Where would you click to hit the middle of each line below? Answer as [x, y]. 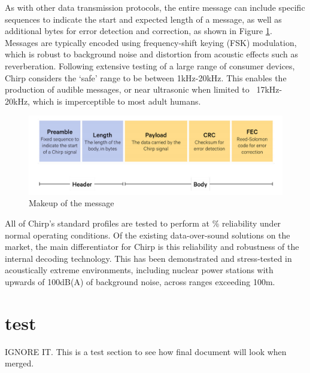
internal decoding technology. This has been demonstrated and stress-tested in [148, 258]
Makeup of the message [72, 203]
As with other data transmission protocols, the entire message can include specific [155, 7]
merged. [19, 363]
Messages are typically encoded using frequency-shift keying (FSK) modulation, [151, 42]
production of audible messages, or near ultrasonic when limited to [127, 89]
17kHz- [269, 89]
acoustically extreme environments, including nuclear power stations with [139, 270]
